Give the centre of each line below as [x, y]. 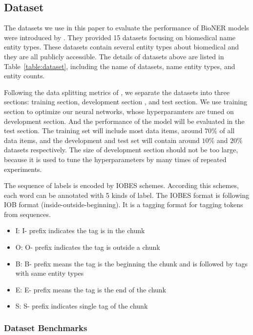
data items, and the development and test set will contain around [102, 140]
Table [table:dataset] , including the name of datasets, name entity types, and [120, 66]
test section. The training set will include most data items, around [103, 131]
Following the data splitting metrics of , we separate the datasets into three [117, 92]
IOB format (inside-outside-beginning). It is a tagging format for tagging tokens [124, 204]
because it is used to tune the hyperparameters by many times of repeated [115, 159]
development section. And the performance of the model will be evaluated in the [124, 121]
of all [227, 131]
